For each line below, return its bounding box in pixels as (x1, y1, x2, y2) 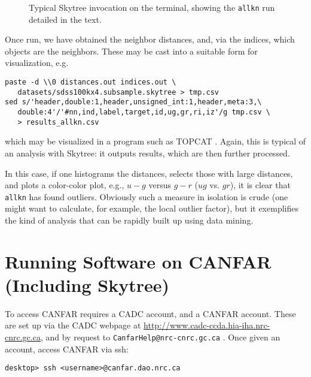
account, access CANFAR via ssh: (5, 342, 129, 355)
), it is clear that (230, 179, 291, 191)
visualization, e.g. (5, 56, 69, 69)
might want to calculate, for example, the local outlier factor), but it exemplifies (5, 202, 298, 215)
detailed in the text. (29, 13, 102, 25)
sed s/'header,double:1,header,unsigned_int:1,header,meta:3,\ (5, 98, 262, 107)
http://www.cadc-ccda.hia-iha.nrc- (144, 319, 270, 331)
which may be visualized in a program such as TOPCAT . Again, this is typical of (5, 135, 306, 147)
